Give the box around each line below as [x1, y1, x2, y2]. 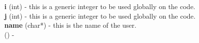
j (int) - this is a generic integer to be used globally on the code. [4, 11, 196, 21]
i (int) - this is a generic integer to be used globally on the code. [4, 1, 196, 11]
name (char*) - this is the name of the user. [4, 20, 136, 30]
